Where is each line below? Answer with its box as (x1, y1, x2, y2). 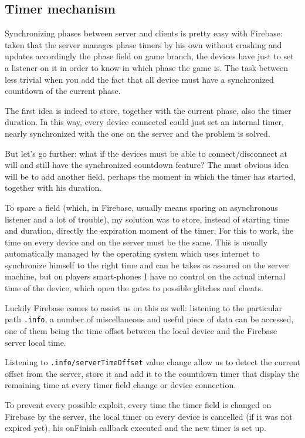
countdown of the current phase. (5, 85, 121, 97)
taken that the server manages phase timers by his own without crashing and (5, 38, 282, 50)
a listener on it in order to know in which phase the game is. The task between (5, 61, 288, 73)
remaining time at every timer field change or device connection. (5, 379, 236, 391)
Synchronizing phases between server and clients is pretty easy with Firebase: (5, 27, 283, 39)
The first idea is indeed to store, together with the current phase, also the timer (5, 104, 292, 116)
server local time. (5, 336, 66, 348)
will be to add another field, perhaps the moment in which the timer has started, (5, 170, 296, 182)
